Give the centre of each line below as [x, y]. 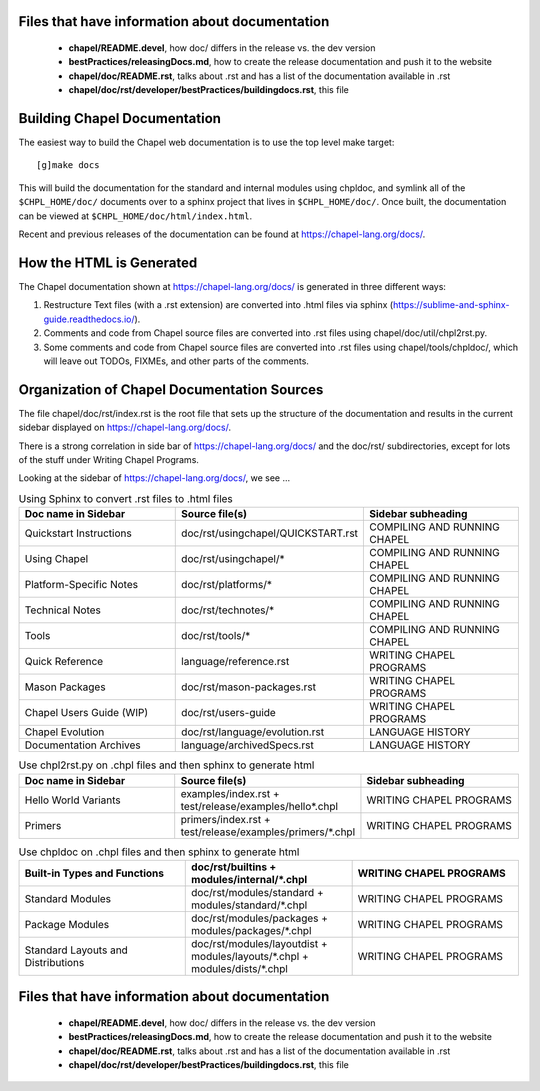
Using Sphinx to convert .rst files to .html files [126, 498]
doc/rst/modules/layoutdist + [259, 943]
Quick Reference [64, 662]
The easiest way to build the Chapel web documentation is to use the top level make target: [206, 142]
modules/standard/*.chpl [249, 905]
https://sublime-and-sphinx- [451, 305]
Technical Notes [63, 610]
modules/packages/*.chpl [251, 930]
